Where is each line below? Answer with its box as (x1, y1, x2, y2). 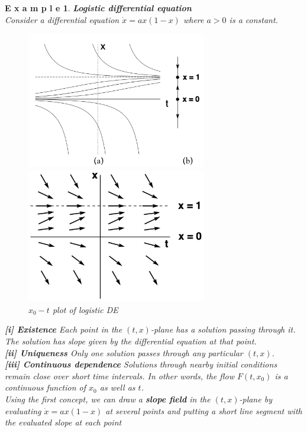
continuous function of (5, 381, 86, 394)
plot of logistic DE (52, 303, 118, 315)
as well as (99, 381, 135, 394)
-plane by (239, 393, 272, 405)
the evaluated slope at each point (5, 416, 122, 428)
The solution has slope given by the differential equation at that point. (5, 335, 257, 347)
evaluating (5, 404, 41, 417)
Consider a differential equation (5, 13, 119, 25)
